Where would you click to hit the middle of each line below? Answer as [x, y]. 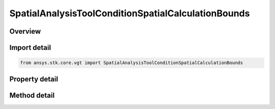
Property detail [34, 79]
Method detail [32, 95]
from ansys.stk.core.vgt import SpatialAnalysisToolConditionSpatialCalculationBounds [132, 63]
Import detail [30, 48]
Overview [25, 31]
